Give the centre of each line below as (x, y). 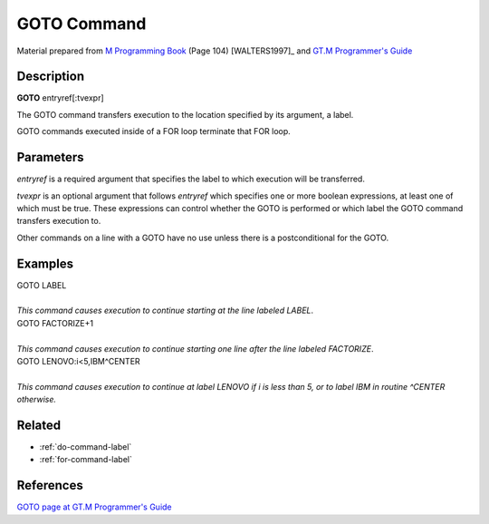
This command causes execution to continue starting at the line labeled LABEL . (165, 311)
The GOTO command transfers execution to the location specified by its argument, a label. (185, 114)
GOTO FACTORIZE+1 (55, 323)
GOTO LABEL (42, 285)
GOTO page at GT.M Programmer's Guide (94, 507)
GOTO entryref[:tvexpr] (60, 98)
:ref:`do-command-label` (86, 447)
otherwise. (37, 400)
